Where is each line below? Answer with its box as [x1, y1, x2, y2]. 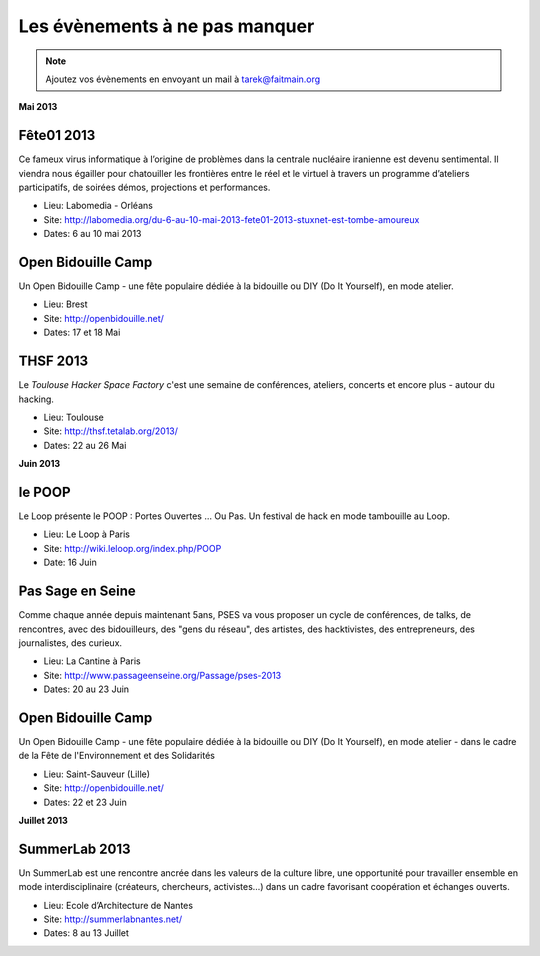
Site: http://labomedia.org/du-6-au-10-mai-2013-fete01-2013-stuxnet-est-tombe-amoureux [43, 213, 420, 225]
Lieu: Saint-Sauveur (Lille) [43, 768, 150, 780]
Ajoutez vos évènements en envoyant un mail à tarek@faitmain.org [45, 73, 321, 85]
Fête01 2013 [18, 127, 96, 144]
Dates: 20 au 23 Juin [43, 683, 130, 695]
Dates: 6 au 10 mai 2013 [43, 228, 142, 240]
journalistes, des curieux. [18, 636, 123, 649]
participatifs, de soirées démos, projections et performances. [18, 181, 271, 194]
